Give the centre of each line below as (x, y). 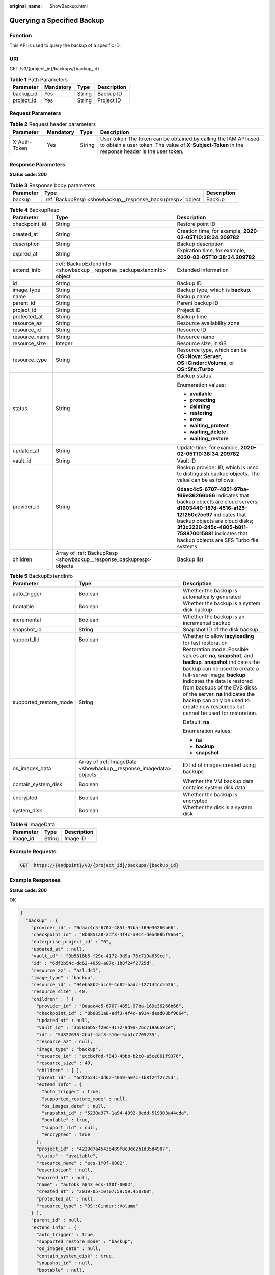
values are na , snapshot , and (218, 656)
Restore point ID (196, 224)
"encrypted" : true (66, 1134)
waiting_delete (208, 432)
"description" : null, (65, 1170)
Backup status (194, 376)
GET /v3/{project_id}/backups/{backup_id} (54, 69)
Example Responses (35, 880)
